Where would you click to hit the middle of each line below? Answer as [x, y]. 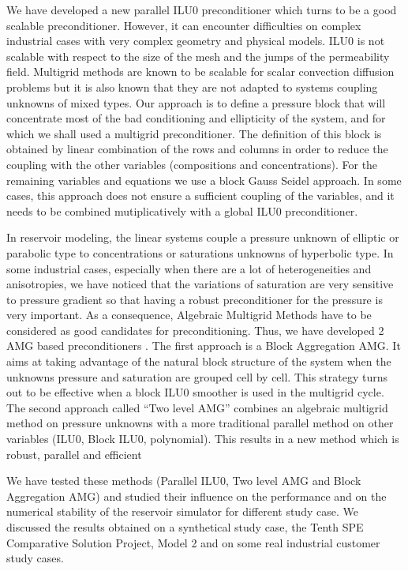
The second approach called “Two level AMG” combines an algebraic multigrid [197, 407]
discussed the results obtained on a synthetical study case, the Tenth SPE [185, 527]
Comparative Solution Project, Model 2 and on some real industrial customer [193, 542]
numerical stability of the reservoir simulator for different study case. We [182, 511]
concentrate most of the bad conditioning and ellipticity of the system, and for [196, 118]
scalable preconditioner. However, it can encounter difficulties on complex [184, 25]
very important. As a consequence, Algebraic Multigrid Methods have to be [189, 315]
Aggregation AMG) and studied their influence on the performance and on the [197, 496]
